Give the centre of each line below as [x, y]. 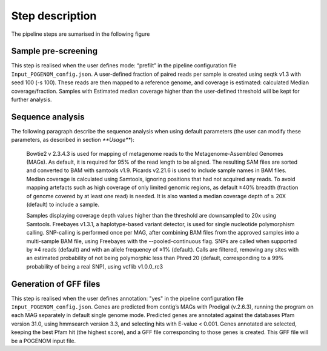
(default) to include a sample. [63, 205]
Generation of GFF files [56, 284]
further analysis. [31, 99]
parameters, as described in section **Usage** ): [73, 140]
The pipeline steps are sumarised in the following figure [81, 34]
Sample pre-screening [54, 51]
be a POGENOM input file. [44, 341]
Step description [54, 16]
